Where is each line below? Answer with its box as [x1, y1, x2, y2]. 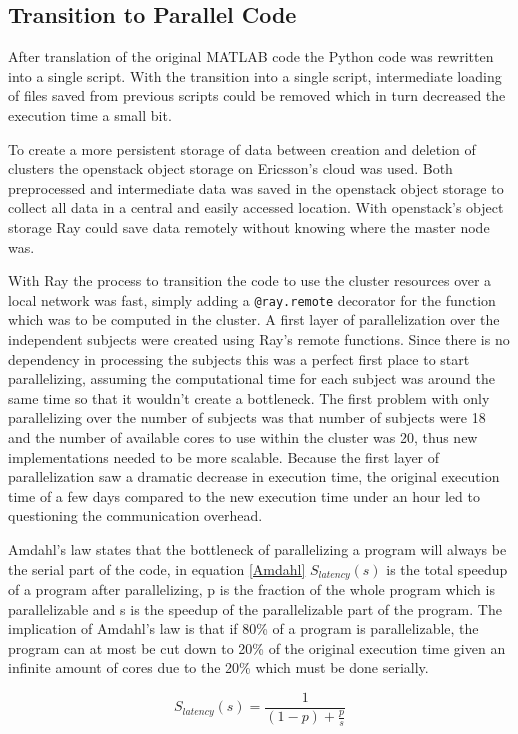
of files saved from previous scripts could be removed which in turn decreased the [8, 85, 506, 106]
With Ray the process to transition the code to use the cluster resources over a [8, 270, 492, 291]
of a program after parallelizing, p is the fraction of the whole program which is [8, 578, 495, 599]
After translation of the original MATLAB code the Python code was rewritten [8, 46, 494, 67]
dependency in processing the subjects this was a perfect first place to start [8, 348, 470, 369]
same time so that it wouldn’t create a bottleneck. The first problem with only [8, 387, 490, 408]
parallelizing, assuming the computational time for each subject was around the [8, 368, 495, 389]
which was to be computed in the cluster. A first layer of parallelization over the [8, 309, 500, 330]
